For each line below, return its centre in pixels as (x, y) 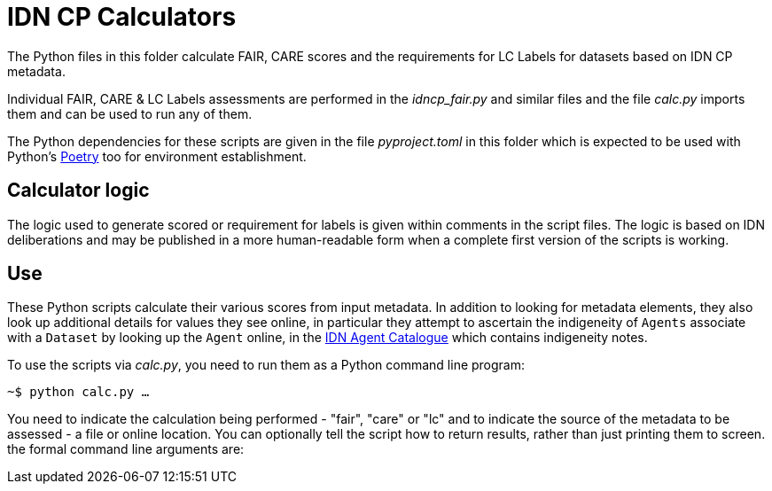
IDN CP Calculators (122, 17)
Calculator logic (78, 191)
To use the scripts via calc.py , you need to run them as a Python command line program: (266, 365)
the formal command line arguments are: (126, 449)
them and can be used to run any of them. (130, 113)
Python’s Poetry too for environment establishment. (157, 156)
